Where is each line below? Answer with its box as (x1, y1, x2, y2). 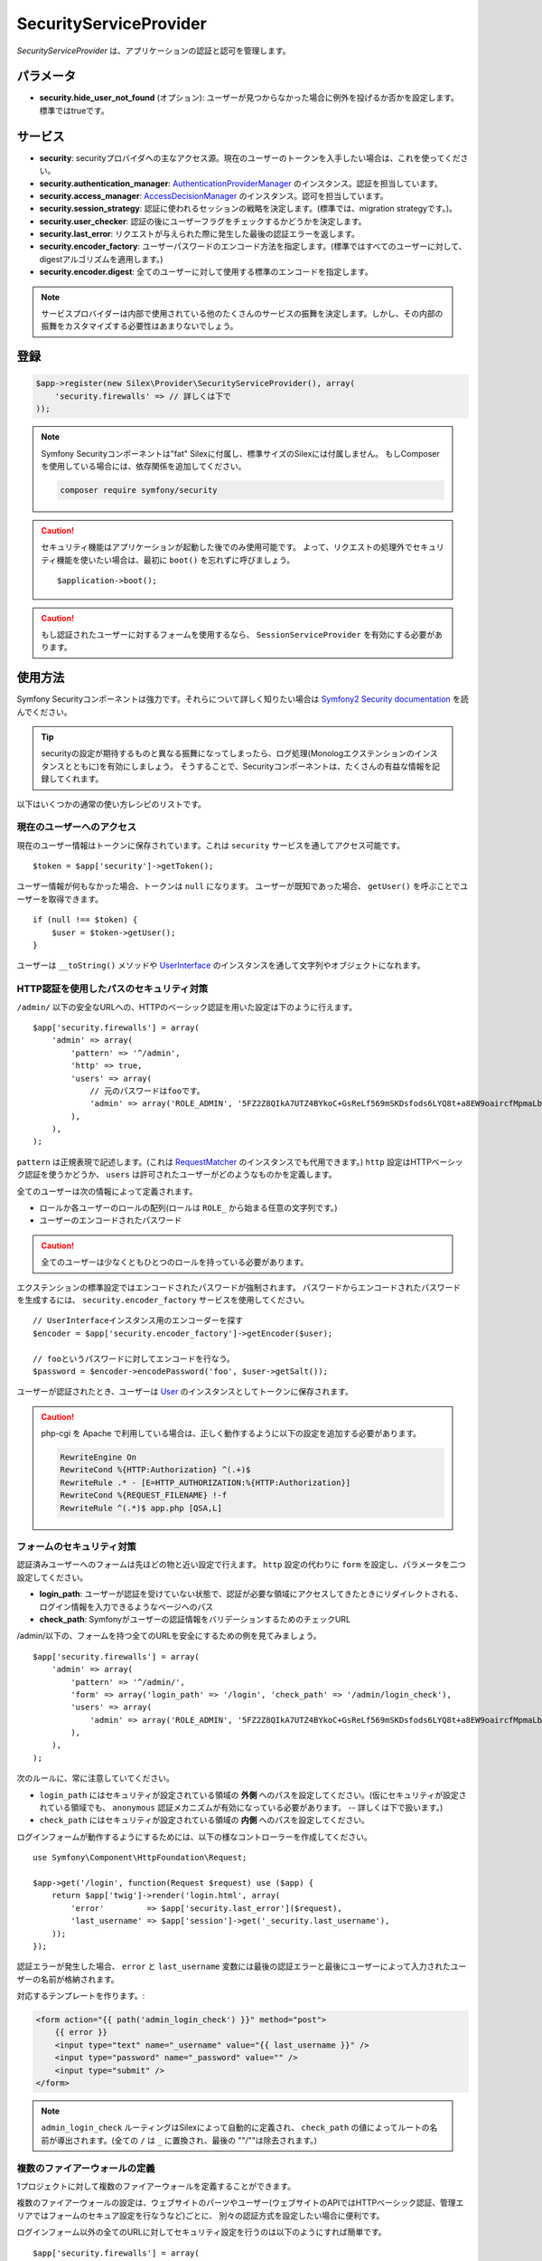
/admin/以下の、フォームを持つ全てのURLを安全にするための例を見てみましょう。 (16, 1631, 322, 1641)
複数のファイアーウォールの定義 (16, 2162, 155, 2174)
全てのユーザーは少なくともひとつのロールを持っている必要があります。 (41, 1257, 309, 1268)
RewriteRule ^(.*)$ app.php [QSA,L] (60, 1502, 223, 1513)
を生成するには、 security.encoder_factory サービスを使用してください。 (16, 1294, 310, 1305)
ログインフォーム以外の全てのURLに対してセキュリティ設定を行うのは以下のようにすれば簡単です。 (16, 2227, 387, 2237)
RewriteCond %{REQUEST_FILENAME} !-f (60, 1490, 228, 1500)
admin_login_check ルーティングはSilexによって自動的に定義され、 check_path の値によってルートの (41, 2122, 430, 2133)
